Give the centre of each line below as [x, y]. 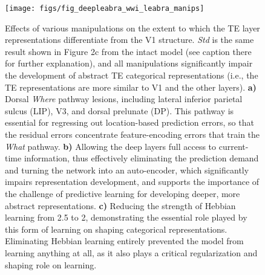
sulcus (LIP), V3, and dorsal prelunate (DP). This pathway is [119, 110]
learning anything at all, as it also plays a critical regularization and [131, 252]
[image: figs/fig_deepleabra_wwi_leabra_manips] [105, 8]
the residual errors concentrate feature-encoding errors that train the [132, 134]
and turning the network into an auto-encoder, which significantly [127, 170]
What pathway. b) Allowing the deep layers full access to [111, 146]
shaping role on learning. [51, 264]
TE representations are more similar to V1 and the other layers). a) [131, 87]
